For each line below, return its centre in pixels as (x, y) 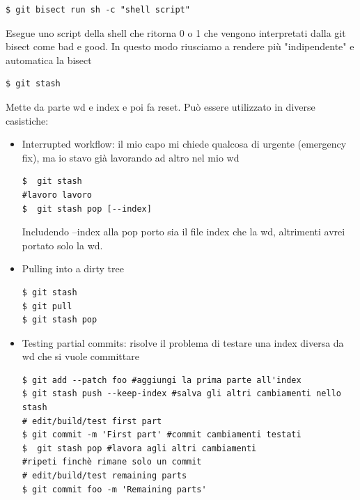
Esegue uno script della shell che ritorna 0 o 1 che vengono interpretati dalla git (176, 32)
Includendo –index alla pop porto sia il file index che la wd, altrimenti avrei (183, 232)
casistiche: (27, 120)
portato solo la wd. (62, 245)
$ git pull (47, 306)
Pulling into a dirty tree (73, 268)
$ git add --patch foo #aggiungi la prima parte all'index (162, 380)
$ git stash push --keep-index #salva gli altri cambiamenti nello (181, 394)
